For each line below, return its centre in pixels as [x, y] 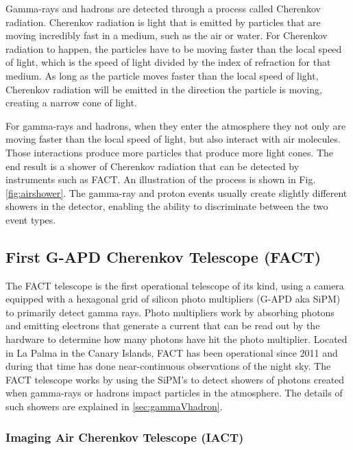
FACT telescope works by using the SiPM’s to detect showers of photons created [175, 379]
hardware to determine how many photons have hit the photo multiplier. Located [176, 339]
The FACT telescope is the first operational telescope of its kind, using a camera [175, 285]
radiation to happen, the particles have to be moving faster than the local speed [174, 48]
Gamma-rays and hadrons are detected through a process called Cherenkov [163, 8]
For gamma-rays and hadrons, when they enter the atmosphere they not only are [176, 125]
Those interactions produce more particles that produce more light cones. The [170, 152]
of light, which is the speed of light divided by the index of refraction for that [168, 62]
